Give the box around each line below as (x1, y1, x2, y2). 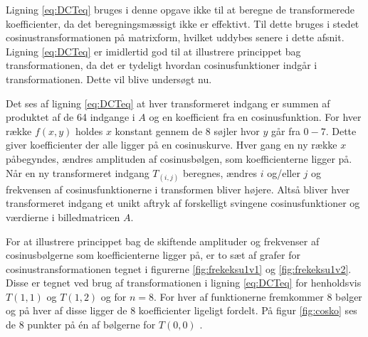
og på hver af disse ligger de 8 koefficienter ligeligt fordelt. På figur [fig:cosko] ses (6, 303, 357, 318)
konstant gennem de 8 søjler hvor (115, 123, 260, 138)
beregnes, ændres (182, 165, 258, 180)
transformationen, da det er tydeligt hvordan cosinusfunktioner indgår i (6, 58, 317, 73)
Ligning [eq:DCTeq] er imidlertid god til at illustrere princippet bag (6, 43, 301, 58)
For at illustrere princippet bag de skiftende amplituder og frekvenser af (6, 233, 320, 248)
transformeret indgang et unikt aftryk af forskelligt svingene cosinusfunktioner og (6, 196, 360, 210)
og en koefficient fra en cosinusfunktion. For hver (149, 109, 362, 124)
